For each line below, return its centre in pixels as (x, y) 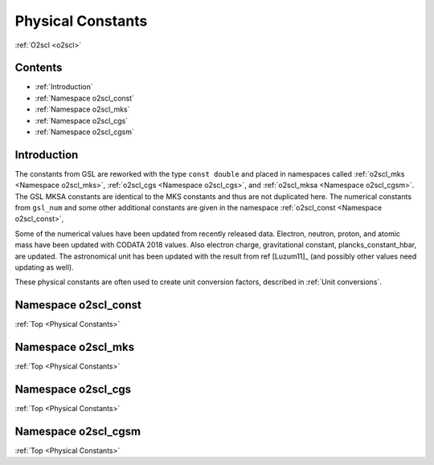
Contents (39, 68)
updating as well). (44, 267)
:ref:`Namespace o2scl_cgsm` (84, 132)
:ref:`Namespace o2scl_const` (85, 98)
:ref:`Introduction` (64, 87)
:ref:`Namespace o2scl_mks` (82, 109)
